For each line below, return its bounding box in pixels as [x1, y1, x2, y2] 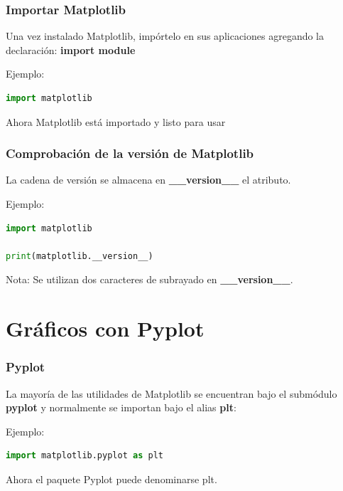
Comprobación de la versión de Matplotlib [6, 144, 254, 162]
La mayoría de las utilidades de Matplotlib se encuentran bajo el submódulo [6, 386, 337, 401]
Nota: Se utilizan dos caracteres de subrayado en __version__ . [6, 272, 293, 287]
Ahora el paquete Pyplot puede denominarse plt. [6, 471, 217, 486]
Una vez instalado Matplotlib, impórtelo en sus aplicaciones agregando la [6, 28, 325, 43]
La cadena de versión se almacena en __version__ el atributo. [6, 172, 291, 187]
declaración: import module [6, 42, 136, 57]
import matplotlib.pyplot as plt [6, 450, 163, 461]
